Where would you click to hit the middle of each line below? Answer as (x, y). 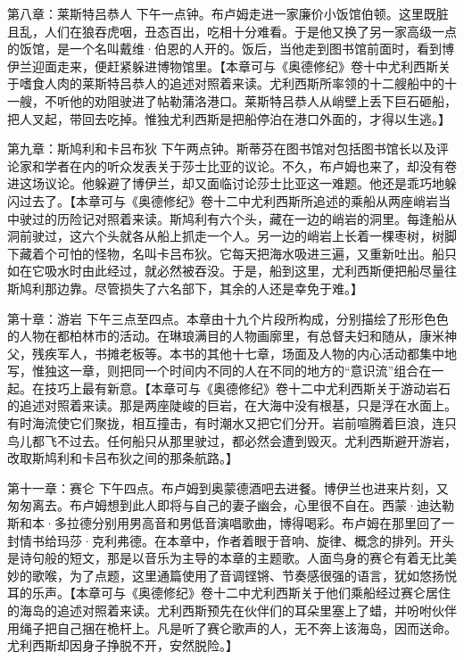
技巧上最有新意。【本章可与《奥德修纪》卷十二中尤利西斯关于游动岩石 (247, 388)
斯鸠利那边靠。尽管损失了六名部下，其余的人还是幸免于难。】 (185, 288)
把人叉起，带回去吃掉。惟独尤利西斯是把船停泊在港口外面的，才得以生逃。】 (229, 118)
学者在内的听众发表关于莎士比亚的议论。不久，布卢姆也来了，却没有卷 (250, 165)
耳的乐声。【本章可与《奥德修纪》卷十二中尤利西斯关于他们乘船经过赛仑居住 (229, 593)
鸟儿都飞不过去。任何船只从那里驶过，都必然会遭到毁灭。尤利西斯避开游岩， (232, 440)
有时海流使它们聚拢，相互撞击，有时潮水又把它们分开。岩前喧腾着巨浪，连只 (232, 423)
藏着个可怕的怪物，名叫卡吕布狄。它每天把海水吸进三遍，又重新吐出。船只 (238, 253)
